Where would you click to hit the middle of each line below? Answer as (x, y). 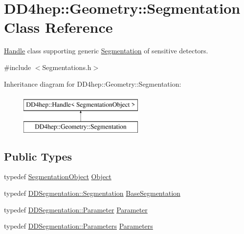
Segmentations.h (67, 67)
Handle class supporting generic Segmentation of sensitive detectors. (106, 51)
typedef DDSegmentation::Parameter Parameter (76, 209)
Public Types (38, 156)
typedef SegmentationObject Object (58, 176)
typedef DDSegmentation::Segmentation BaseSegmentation (92, 193)
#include (18, 67)
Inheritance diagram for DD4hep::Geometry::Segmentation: (93, 83)
